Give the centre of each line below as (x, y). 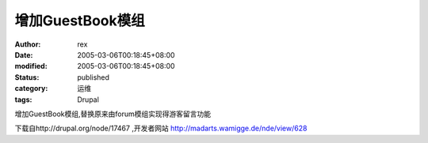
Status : (27, 77)
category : (31, 88)
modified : (31, 66)
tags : (23, 100)
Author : (28, 44)
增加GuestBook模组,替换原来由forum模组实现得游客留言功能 (113, 114)
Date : (24, 55)
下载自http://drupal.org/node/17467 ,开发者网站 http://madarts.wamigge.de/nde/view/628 (161, 128)
